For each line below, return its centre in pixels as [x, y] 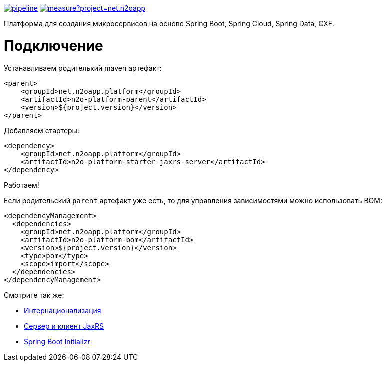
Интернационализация [63, 310]
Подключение [54, 46]
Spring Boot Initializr [57, 341]
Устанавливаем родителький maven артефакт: [83, 68]
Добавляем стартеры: [42, 130]
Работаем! [22, 185]
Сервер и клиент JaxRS [64, 326]
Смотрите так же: [34, 295]
